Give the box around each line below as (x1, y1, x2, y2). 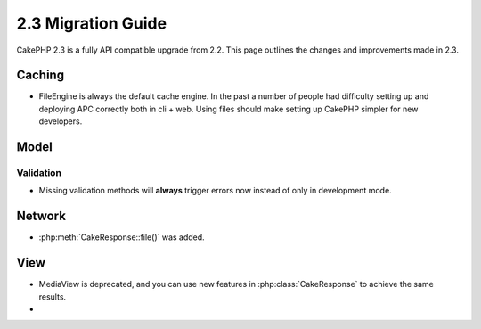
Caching (16, 68, 65, 83)
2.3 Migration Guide (16, 13, 167, 33)
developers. (38, 116, 83, 127)
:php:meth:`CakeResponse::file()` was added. (38, 232, 205, 243)
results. (38, 291, 67, 302)
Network (16, 209, 67, 224)
